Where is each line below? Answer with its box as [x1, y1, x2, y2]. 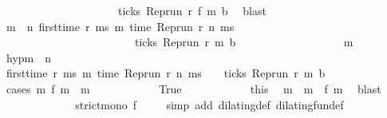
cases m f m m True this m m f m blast [6, 80, 381, 96]
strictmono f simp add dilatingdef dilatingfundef [75, 96, 344, 112]
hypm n [6, 49, 52, 65]
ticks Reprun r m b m [134, 33, 353, 50]
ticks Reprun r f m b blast [117, 2, 267, 18]
